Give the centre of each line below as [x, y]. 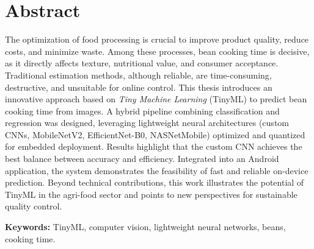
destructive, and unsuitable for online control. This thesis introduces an [139, 87]
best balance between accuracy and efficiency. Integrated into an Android [142, 159]
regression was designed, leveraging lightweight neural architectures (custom [147, 123]
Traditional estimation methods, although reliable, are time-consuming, [138, 75]
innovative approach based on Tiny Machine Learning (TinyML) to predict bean [156, 99]
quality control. [34, 206]
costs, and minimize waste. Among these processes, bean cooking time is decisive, [157, 51]
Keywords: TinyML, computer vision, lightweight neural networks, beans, [145, 227]
